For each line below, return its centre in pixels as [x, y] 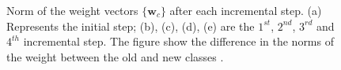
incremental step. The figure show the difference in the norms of [178, 41]
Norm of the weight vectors [72, 10]
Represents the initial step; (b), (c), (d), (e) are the [131, 26]
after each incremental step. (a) [246, 10]
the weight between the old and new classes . [115, 56]
